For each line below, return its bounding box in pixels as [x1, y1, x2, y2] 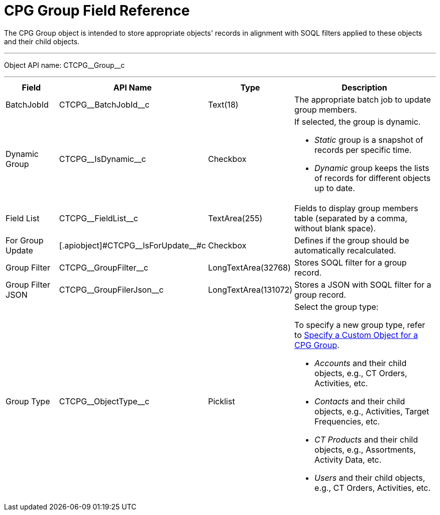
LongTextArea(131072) [208, 284, 293, 295]
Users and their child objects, [314, 472, 425, 483]
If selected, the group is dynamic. [294, 116, 421, 127]
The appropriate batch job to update [294, 94, 431, 105]
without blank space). [294, 223, 376, 233]
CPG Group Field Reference [4, 2, 190, 19]
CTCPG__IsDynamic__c [59, 153, 146, 164]
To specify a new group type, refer [294, 319, 425, 330]
